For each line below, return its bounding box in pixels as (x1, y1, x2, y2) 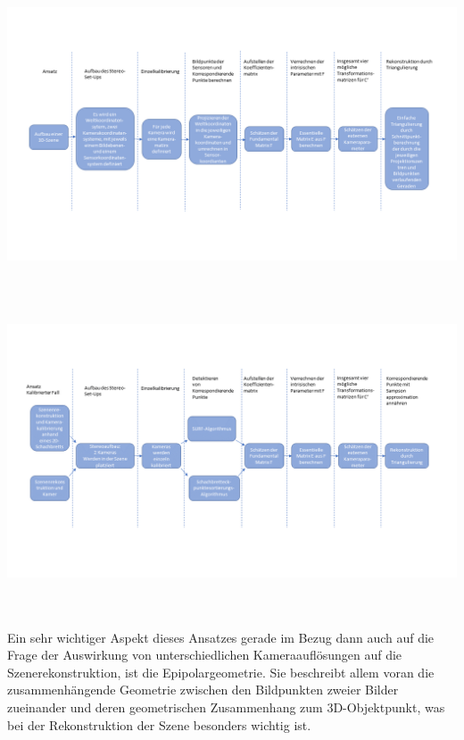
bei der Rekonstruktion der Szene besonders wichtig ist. (7, 715, 311, 734)
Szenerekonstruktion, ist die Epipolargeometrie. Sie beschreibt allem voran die (7, 662, 435, 681)
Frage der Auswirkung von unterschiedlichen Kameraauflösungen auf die (7, 645, 402, 664)
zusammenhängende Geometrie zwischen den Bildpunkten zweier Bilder (7, 680, 399, 699)
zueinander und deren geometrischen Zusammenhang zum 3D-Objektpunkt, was (7, 697, 445, 716)
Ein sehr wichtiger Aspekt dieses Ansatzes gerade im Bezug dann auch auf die (7, 628, 435, 646)
